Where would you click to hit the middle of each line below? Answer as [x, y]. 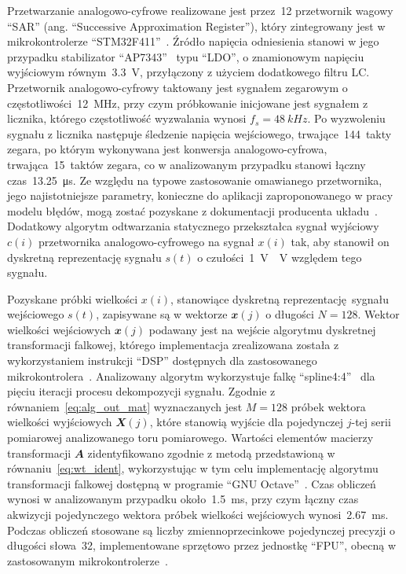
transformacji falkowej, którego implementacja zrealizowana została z [173, 345]
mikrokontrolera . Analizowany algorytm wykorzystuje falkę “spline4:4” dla [191, 375]
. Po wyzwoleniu [346, 118]
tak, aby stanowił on [340, 241]
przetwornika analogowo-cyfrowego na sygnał [146, 241]
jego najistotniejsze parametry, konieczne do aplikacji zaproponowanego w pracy [200, 195]
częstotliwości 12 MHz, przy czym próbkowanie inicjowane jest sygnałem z [188, 103]
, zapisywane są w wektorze [162, 314]
